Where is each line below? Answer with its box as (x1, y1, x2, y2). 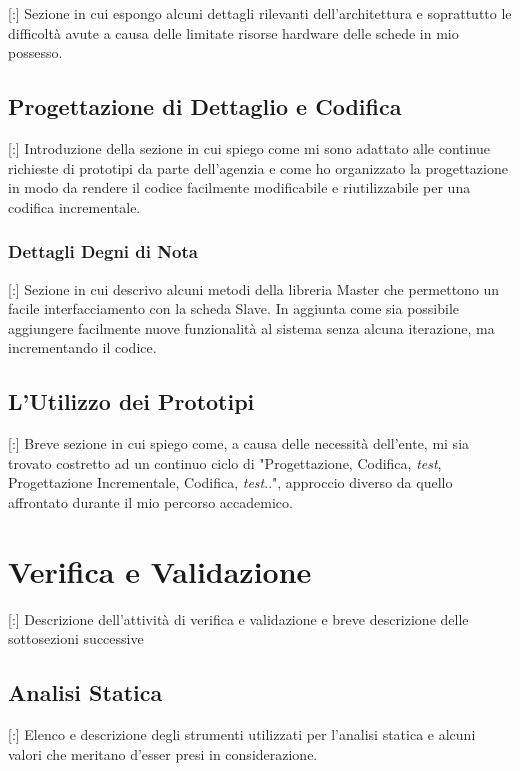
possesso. (8, 42, 63, 63)
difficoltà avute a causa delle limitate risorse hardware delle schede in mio (8, 22, 459, 43)
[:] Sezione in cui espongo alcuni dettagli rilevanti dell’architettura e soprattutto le (8, 3, 512, 23)
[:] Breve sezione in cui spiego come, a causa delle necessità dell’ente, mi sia (8, 433, 470, 454)
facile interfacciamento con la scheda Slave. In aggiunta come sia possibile (8, 298, 460, 319)
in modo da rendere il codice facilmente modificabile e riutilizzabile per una (8, 177, 471, 198)
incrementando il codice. (8, 337, 157, 358)
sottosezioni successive (8, 628, 144, 649)
